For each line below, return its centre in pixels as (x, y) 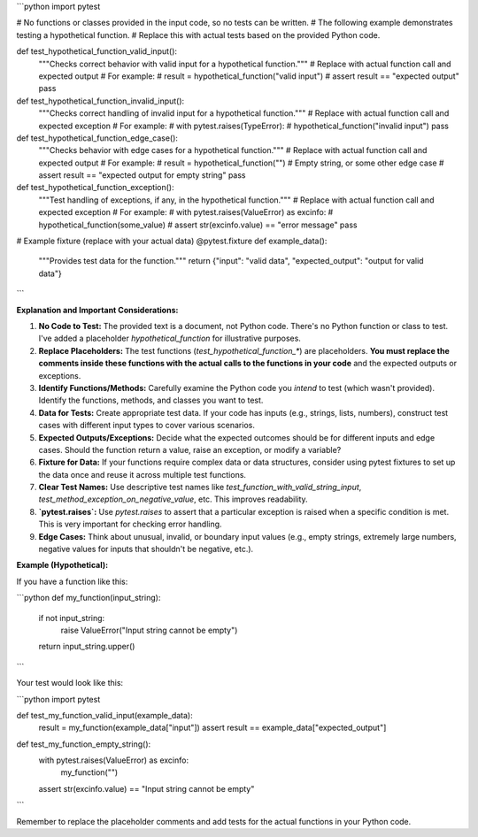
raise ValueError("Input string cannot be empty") (149, 630)
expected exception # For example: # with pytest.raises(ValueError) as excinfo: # (186, 212)
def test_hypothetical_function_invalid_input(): (100, 101)
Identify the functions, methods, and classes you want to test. (151, 400)
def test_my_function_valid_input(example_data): (105, 715)
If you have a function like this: (72, 581)
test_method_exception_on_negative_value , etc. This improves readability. (173, 499)
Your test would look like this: (70, 683)
